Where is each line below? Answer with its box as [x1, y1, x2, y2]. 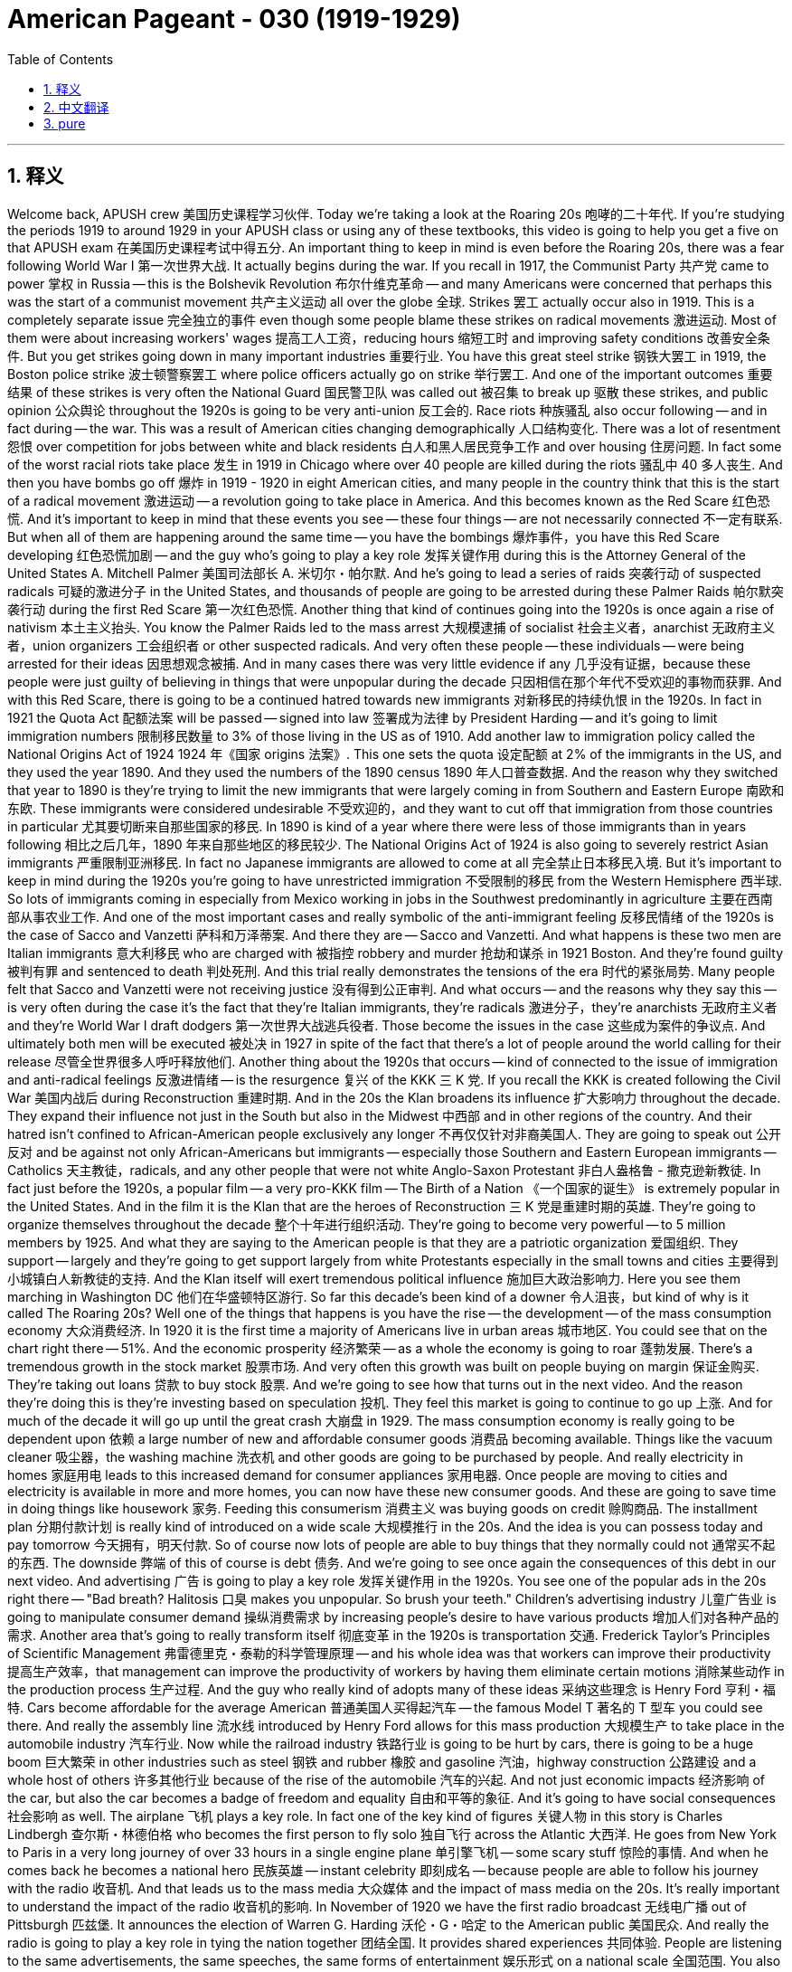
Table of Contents [7, 51, 114, 67]
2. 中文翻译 [43, 99, 109, 115]
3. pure [43, 115, 86, 131]
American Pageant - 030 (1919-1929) [7, 4, 461, 34]
